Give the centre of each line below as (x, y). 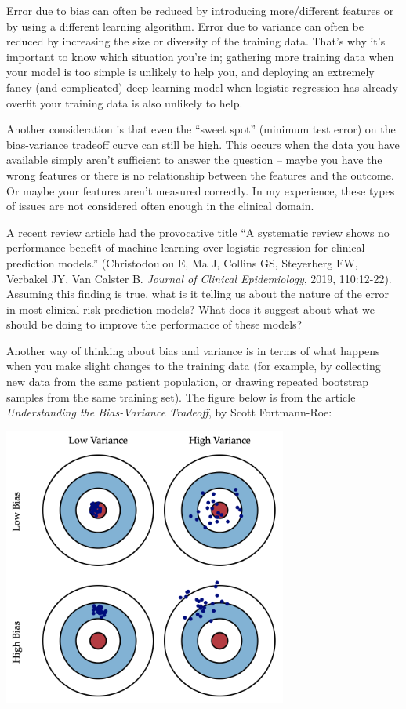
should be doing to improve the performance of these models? (154, 324)
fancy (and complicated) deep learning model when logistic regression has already (202, 87)
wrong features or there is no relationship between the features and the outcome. (200, 175)
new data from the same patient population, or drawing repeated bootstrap (187, 382)
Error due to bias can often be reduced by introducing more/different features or (200, 10)
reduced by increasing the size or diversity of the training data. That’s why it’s (196, 41)
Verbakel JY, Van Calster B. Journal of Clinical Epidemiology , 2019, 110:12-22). (199, 278)
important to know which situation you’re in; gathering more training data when (200, 56)
